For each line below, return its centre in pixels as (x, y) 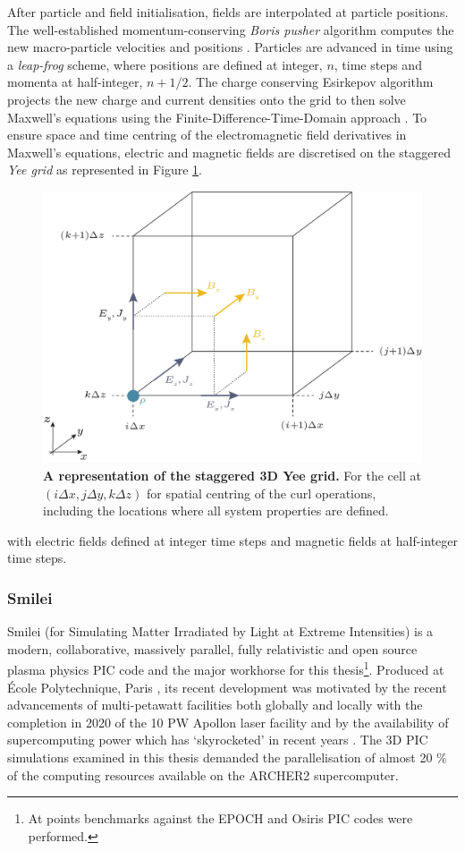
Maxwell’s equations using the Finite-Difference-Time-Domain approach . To (217, 117)
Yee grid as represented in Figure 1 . (105, 170)
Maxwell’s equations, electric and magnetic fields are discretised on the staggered (229, 152)
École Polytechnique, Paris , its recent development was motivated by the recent (227, 687)
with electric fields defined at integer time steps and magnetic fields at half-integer (232, 540)
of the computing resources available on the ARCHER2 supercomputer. (203, 774)
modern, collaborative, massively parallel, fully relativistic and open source (212, 648)
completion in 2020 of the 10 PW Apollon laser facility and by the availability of (228, 722)
